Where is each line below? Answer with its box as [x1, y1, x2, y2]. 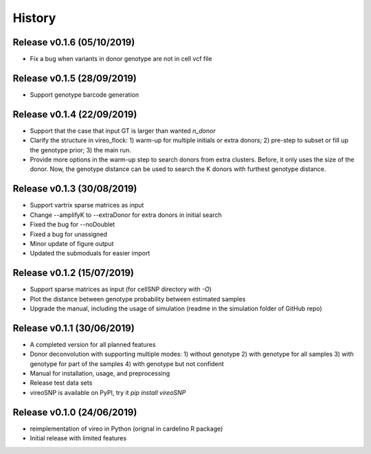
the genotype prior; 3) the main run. [30, 146, 132, 154]
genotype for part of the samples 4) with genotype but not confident [30, 359, 225, 367]
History [12, 10, 56, 25]
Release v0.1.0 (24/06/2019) [12, 406, 137, 418]
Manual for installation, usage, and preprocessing [30, 370, 170, 378]
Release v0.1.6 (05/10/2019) [12, 36, 135, 48]
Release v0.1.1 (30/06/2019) [12, 322, 135, 334]
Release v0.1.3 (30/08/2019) [12, 183, 137, 195]
